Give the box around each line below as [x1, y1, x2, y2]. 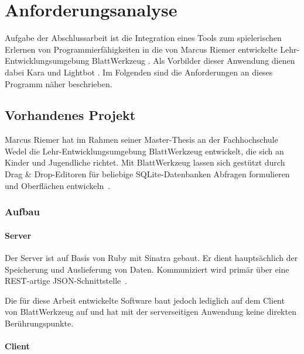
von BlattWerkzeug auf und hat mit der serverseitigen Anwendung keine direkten [5, 305, 296, 318]
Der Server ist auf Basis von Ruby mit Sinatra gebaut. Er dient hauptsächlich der [5, 251, 298, 263]
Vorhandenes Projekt [5, 106, 136, 124]
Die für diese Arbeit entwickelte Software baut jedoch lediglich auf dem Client [5, 294, 285, 306]
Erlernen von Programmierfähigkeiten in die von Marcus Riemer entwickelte [5, 43, 278, 55]
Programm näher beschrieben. [5, 77, 112, 90]
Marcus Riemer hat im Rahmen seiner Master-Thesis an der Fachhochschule [5, 133, 278, 146]
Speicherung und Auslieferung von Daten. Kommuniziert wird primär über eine [5, 263, 289, 275]
